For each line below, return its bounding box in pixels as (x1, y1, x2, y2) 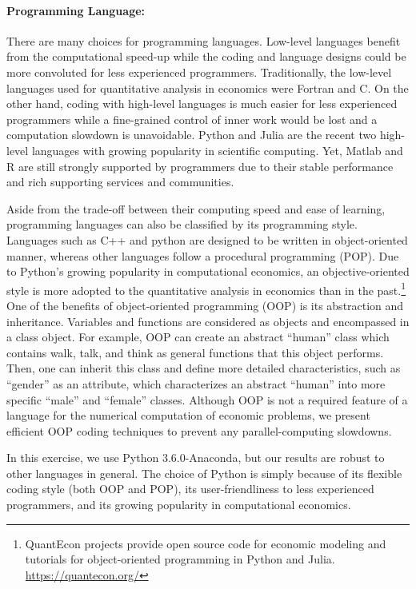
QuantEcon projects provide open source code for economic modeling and (25, 535, 386, 551)
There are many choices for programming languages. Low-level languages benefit (6, 32, 401, 49)
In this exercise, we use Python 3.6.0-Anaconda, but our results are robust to (6, 449, 385, 466)
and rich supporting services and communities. (6, 173, 234, 190)
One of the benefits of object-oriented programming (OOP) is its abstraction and (6, 296, 404, 313)
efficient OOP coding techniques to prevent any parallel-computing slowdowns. (6, 422, 392, 439)
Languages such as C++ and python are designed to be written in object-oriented (6, 231, 408, 248)
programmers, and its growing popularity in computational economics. (6, 496, 351, 513)
